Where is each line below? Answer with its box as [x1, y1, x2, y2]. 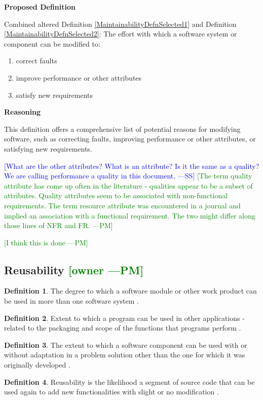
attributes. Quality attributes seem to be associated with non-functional [4, 190, 228, 201]
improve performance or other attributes [16, 72, 142, 83]
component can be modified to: [4, 38, 100, 49]
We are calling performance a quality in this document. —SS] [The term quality [4, 170, 252, 181]
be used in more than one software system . [4, 296, 139, 306]
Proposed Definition [4, 2, 76, 12]
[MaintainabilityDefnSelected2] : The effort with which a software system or [4, 28, 237, 39]
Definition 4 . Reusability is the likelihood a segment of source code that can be [4, 376, 255, 387]
